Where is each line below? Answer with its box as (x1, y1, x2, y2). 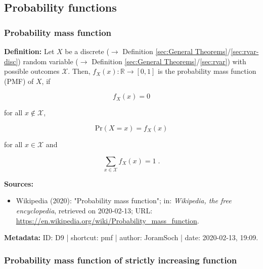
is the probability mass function (158, 66, 256, 76)
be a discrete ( (65, 46, 109, 56)
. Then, (68, 66, 91, 76)
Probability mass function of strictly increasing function (4, 253, 237, 266)
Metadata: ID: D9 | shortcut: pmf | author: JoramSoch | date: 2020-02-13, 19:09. (4, 232, 258, 243)
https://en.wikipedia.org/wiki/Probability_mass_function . (16, 215, 199, 226)
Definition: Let (4, 46, 55, 56)
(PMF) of (4, 75, 34, 86)
